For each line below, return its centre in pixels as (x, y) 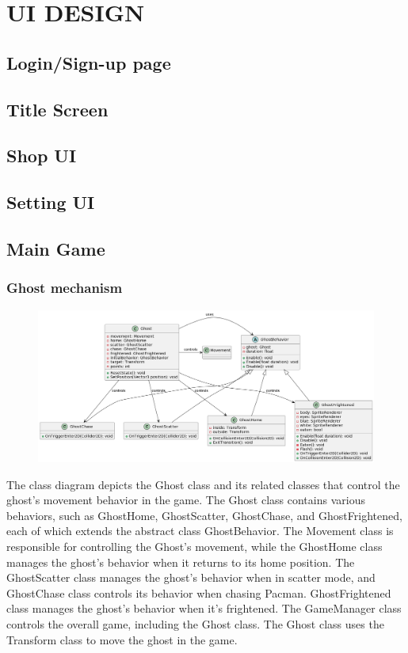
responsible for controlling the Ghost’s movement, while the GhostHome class (194, 546)
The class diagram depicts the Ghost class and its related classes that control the (203, 484)
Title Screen (57, 109)
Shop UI (42, 156)
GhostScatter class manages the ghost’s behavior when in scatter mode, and (191, 577)
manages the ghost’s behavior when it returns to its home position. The (181, 562)
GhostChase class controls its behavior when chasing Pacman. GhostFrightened (199, 592)
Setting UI (51, 202)
